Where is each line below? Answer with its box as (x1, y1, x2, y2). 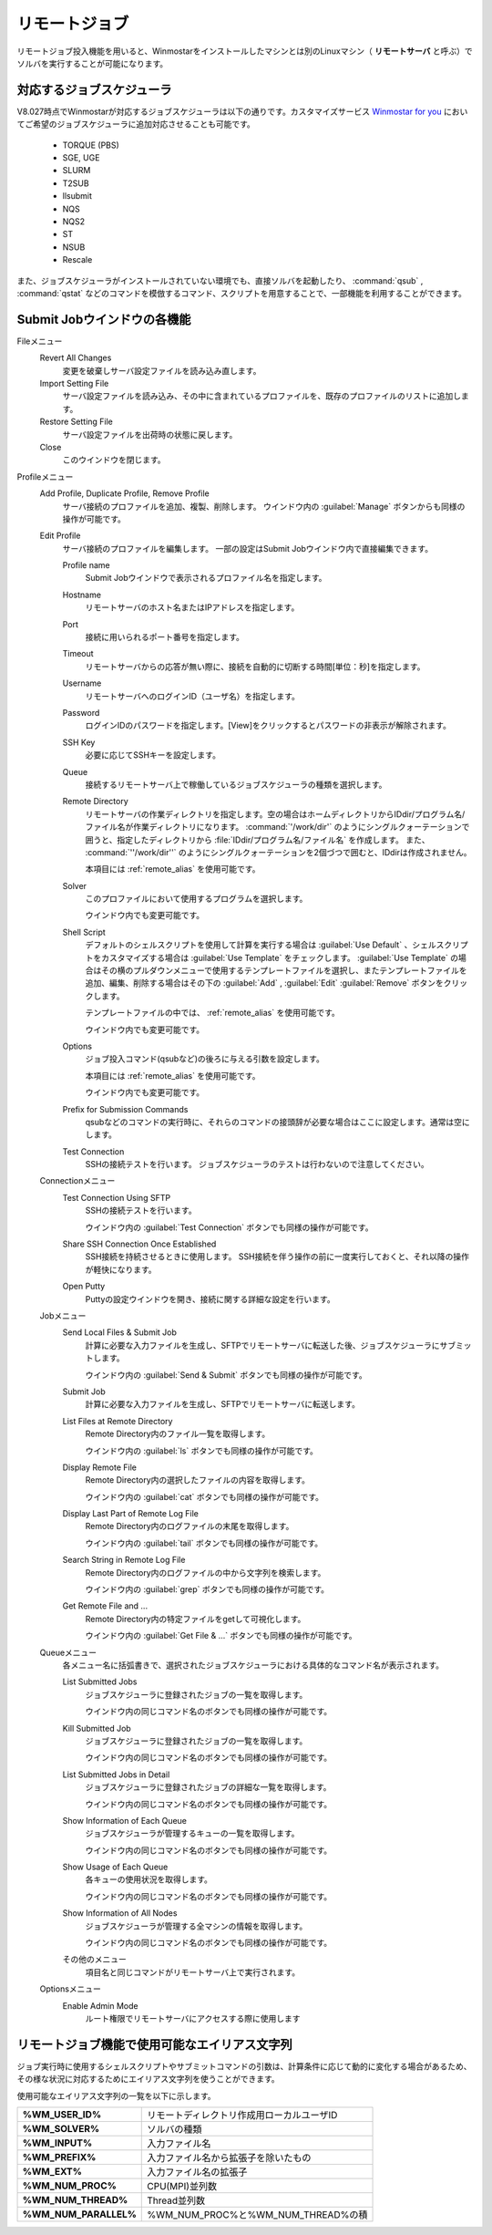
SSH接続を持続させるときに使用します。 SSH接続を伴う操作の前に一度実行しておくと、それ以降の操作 (85, 1251, 469, 1262)
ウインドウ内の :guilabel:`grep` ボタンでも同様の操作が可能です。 (85, 1584, 330, 1595)
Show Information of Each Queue (62, 1815, 187, 1826)
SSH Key (62, 737, 96, 748)
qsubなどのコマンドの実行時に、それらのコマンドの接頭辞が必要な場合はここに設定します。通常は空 (85, 1116, 462, 1127)
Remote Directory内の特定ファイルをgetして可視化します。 (85, 1613, 306, 1624)
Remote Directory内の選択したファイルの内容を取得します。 (85, 1474, 310, 1485)
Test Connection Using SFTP (62, 1192, 171, 1203)
